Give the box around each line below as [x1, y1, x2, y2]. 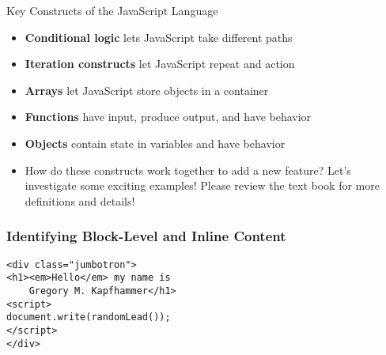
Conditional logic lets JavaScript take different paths [25, 28, 293, 45]
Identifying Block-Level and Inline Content [6, 226, 286, 246]
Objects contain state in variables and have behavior [25, 134, 286, 151]
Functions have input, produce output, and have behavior [25, 108, 312, 125]
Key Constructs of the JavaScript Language [6, 2, 218, 18]
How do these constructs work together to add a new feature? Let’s [25, 161, 351, 178]
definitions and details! [25, 192, 135, 209]
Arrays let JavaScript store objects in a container [25, 81, 269, 98]
